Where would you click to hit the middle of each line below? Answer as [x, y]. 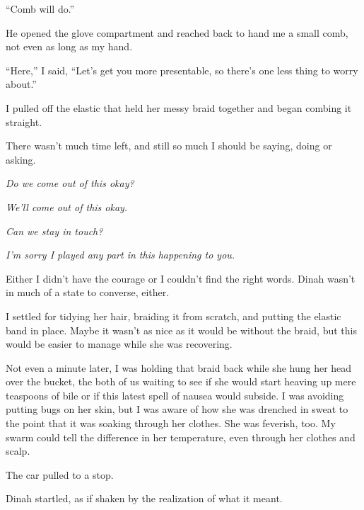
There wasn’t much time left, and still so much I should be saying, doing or [169, 146]
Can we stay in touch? [54, 231]
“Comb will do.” [40, 8]
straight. [24, 121]
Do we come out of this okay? [70, 183]
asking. [21, 159]
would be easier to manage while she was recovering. [119, 344]
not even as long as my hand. [69, 46]
